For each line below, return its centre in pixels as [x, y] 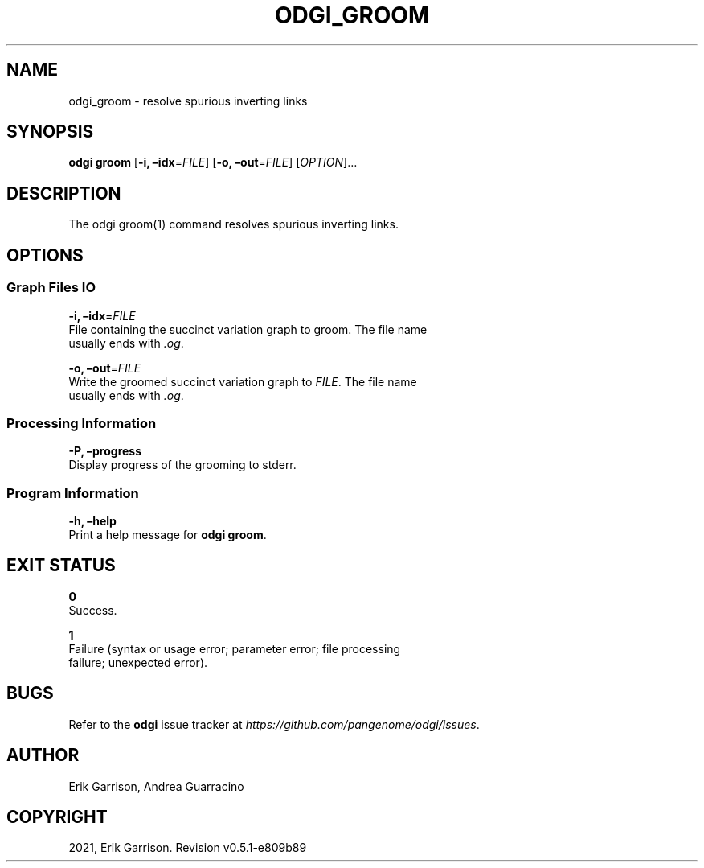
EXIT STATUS [61, 566]
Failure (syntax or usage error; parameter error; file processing [235, 648]
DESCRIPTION [64, 193]
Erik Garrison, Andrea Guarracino [156, 786]
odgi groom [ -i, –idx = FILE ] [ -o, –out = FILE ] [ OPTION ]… [213, 162]
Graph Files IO [51, 288]
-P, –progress [105, 451]
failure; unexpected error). [138, 662]
